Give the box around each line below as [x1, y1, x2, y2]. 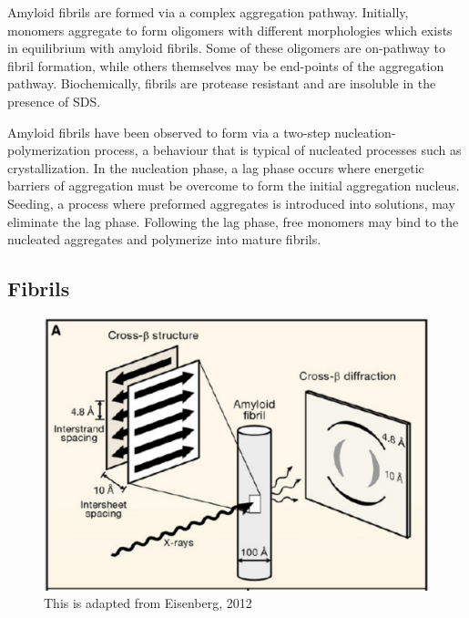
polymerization [7, 140, 91, 160]
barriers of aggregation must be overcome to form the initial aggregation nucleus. [7, 176, 460, 195]
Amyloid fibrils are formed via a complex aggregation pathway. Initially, [7, 3, 409, 21]
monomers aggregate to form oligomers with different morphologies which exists [7, 20, 453, 39]
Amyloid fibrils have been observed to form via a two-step [7, 122, 331, 141]
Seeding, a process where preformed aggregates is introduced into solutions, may [7, 193, 455, 212]
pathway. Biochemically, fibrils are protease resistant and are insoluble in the [7, 74, 436, 93]
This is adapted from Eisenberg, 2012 [44, 593, 252, 613]
